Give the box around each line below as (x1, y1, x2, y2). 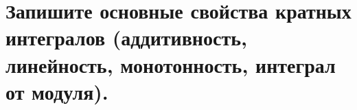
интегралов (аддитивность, (5, 23, 247, 52)
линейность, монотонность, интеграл (5, 50, 336, 78)
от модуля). (5, 77, 108, 105)
